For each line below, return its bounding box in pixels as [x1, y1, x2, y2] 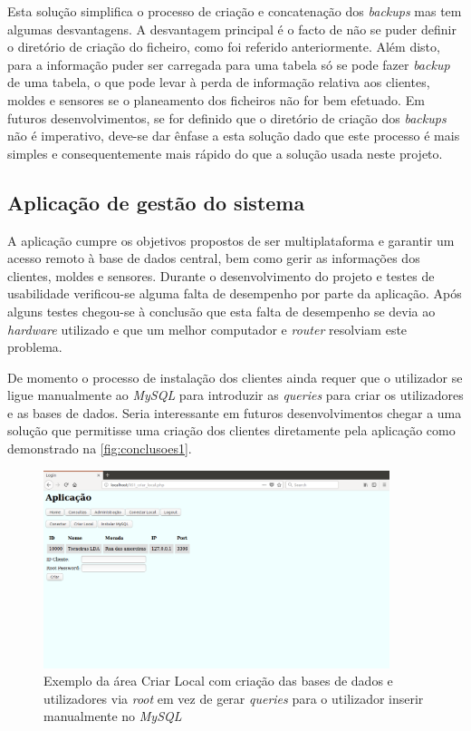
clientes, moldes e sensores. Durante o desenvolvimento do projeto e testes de [7, 266, 435, 285]
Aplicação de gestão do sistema [7, 188, 305, 216]
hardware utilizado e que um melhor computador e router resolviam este [7, 319, 408, 338]
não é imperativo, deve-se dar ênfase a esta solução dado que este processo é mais [7, 126, 460, 145]
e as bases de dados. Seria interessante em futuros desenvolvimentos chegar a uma [7, 403, 462, 422]
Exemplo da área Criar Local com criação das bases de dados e [43, 671, 393, 690]
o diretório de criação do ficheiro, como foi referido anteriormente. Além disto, [7, 37, 440, 56]
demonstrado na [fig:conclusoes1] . [7, 439, 192, 458]
